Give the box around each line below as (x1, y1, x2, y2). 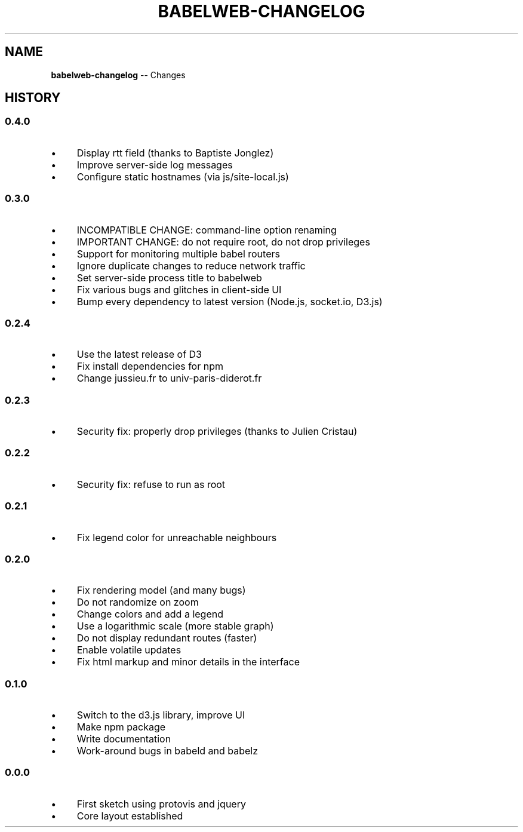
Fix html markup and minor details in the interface (76, 656, 300, 668)
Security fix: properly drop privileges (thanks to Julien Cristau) (76, 425, 358, 438)
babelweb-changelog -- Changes (51, 69, 186, 80)
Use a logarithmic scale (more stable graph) (76, 620, 274, 633)
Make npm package (76, 721, 166, 733)
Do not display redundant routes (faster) (76, 632, 257, 644)
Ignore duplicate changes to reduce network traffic (76, 259, 306, 272)
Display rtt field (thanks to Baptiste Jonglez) (76, 146, 274, 159)
